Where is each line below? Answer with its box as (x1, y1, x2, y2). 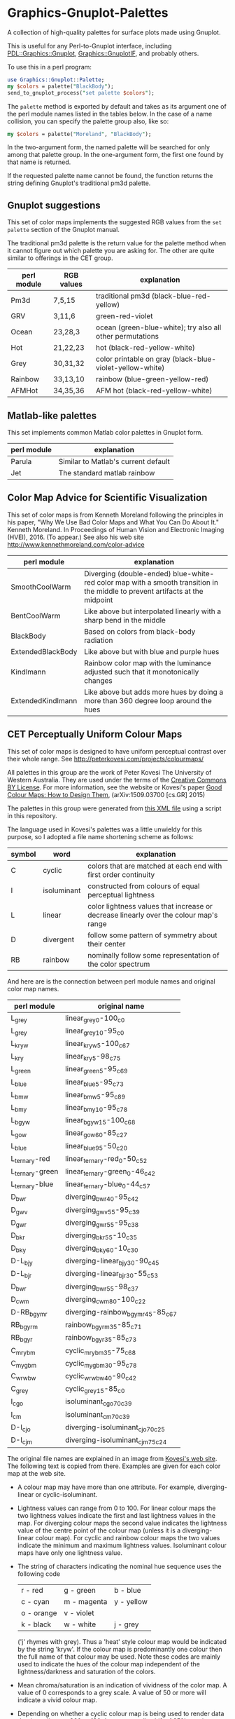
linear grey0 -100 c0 (65, 1013, 125, 1024)
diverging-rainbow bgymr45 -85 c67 (65, 1307, 177, 1319)
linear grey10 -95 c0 (65, 1026, 124, 1037)
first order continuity (87, 869, 155, 879)
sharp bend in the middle (83, 615, 166, 625)
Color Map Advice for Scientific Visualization (7, 492, 208, 504)
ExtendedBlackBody (10, 646, 78, 656)
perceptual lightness (87, 890, 155, 899)
